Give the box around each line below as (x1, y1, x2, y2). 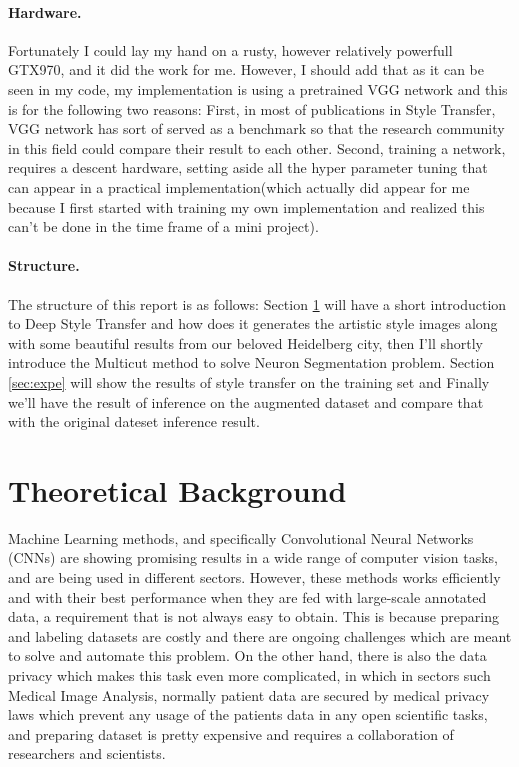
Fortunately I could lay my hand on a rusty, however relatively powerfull (8, 39, 453, 60)
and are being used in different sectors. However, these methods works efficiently (8, 567, 501, 587)
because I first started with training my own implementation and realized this (8, 196, 485, 217)
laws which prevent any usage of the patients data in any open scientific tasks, (8, 704, 488, 725)
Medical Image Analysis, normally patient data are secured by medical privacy (8, 684, 490, 705)
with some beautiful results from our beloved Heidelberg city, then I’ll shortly (8, 332, 483, 353)
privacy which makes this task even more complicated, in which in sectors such (8, 664, 491, 685)
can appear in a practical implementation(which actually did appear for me (8, 176, 470, 197)
